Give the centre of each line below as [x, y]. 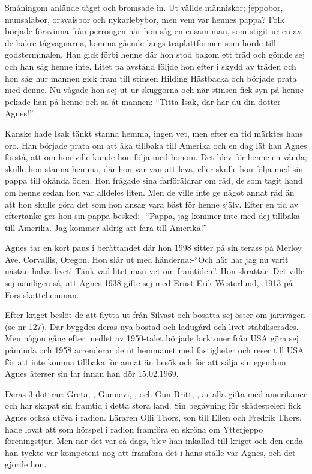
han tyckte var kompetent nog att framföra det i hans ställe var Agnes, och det [150, 452]
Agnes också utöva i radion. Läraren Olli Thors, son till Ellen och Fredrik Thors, [153, 417]
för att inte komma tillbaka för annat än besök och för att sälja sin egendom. [147, 361]
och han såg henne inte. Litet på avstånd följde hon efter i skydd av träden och [151, 66]
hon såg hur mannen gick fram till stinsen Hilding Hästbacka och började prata [151, 78]
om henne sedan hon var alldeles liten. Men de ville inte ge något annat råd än [150, 192]
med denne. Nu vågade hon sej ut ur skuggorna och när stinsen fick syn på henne [154, 90]
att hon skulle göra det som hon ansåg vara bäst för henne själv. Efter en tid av [152, 204]
